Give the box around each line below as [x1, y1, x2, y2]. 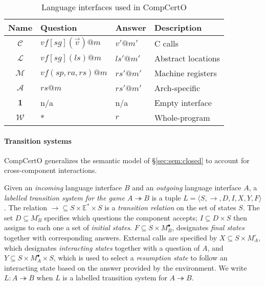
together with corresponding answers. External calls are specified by [4, 232, 217, 243]
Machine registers [154, 67, 217, 79]
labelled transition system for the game [4, 192, 125, 203]
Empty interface [154, 97, 212, 108]
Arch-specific [154, 82, 201, 94]
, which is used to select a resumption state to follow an [53, 252, 228, 263]
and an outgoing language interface [132, 182, 241, 192]
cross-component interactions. [4, 165, 97, 175]
